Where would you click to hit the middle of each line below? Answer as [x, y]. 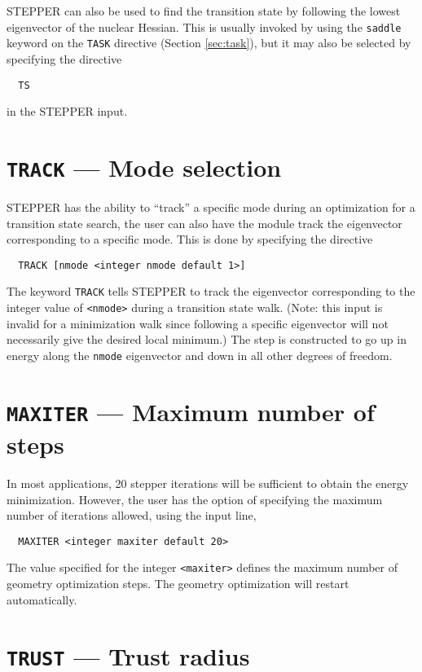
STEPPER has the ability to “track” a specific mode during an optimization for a [211, 207]
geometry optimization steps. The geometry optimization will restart [178, 584]
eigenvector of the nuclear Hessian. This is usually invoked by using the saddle [204, 26]
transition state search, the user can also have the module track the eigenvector [204, 223]
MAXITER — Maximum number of [191, 411]
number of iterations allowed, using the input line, [132, 515]
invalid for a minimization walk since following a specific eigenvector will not [198, 323]
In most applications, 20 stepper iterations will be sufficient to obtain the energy [208, 483]
